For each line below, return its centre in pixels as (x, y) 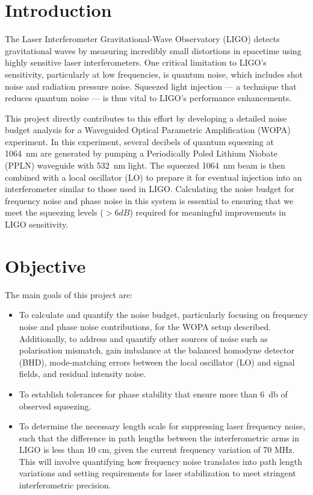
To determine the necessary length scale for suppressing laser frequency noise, (162, 426)
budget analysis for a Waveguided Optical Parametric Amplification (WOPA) (148, 130)
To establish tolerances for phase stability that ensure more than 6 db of (153, 394)
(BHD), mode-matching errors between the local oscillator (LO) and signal (157, 362)
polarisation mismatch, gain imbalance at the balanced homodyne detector (156, 350)
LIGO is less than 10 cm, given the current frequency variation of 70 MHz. (157, 450)
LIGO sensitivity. (37, 224)
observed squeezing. (55, 406)
